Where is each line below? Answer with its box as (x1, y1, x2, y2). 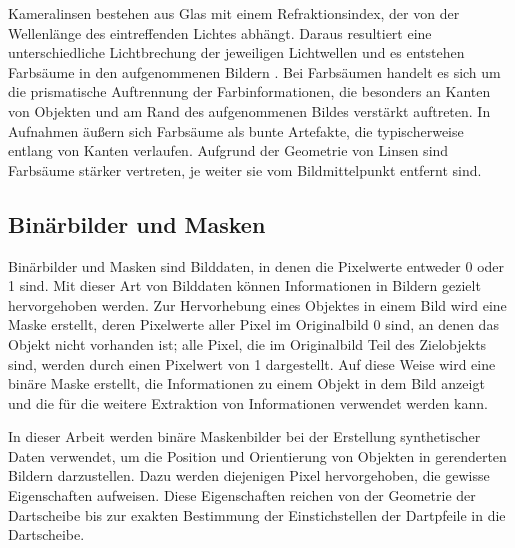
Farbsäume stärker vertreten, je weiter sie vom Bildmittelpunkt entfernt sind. (8, 159, 482, 180)
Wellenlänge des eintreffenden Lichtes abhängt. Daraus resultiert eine (8, 22, 432, 43)
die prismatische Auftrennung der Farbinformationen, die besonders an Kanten (8, 81, 491, 102)
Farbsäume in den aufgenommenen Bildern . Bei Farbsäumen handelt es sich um (8, 61, 501, 82)
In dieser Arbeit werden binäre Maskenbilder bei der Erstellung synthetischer (8, 426, 481, 447)
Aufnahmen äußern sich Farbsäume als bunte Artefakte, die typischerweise (8, 120, 464, 141)
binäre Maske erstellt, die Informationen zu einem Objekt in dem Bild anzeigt (8, 373, 485, 394)
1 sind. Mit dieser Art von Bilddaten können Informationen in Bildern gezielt (8, 275, 481, 296)
